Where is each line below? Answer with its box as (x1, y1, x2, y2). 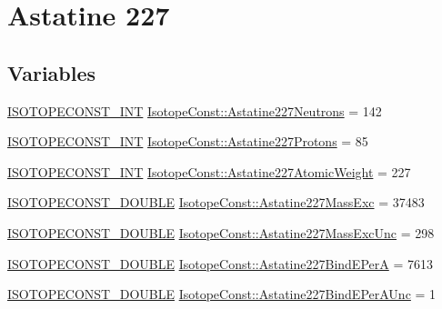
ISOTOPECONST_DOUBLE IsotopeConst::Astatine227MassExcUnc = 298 (7, 223, 435, 242)
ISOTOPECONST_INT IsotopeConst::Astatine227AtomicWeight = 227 (7, 162, 411, 181)
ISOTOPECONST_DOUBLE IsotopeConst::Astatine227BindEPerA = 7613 (7, 254, 433, 273)
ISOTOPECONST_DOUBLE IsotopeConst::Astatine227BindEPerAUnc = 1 (7, 284, 437, 304)
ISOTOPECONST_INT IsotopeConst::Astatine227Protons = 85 (7, 132, 368, 151)
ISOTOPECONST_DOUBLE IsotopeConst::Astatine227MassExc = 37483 (7, 193, 425, 212)
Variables (7, 58, 96, 86)
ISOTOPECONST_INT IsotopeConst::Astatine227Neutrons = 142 (7, 101, 382, 120)
